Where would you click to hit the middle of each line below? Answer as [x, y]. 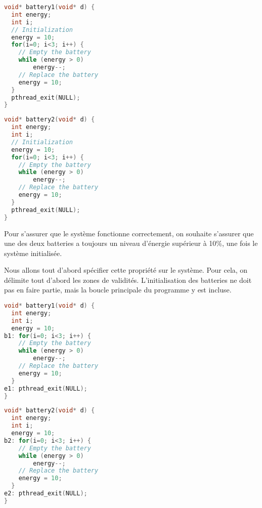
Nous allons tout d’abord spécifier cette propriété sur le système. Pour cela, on [126, 270]
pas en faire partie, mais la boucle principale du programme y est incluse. [118, 290]
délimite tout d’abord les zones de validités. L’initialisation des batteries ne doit [128, 280]
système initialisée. [33, 253]
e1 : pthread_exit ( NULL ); [46, 388]
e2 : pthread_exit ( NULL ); [46, 494]
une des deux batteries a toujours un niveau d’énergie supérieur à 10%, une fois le [131, 243]
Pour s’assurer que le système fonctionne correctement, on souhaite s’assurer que [129, 233]
